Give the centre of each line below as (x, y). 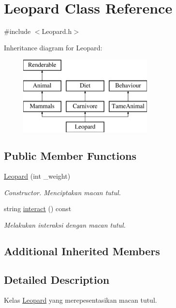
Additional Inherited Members (82, 251)
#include (17, 31)
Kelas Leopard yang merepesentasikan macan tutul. (81, 300)
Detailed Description (57, 279)
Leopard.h (57, 31)
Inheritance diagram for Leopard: (53, 47)
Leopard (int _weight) (37, 176)
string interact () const (38, 208)
